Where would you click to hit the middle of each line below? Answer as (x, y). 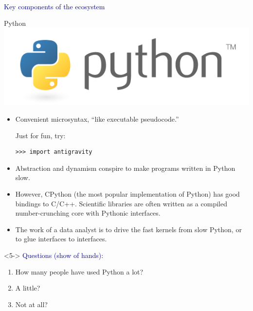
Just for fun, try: (40, 135)
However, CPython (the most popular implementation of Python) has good (127, 194)
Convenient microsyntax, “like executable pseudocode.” (97, 119)
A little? (28, 288)
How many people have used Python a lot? (79, 271)
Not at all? (31, 304)
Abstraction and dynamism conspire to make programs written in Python (125, 168)
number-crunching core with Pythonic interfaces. (88, 213)
